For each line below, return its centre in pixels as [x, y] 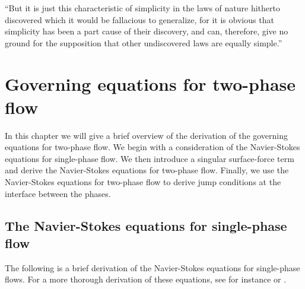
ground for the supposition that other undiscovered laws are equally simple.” [144, 42]
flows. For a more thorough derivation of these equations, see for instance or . [146, 279]
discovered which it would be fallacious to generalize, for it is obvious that [139, 19]
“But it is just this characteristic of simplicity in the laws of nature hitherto [142, 8]
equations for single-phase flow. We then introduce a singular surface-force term [150, 158]
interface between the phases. [58, 193]
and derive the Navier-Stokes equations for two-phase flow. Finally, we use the [147, 170]
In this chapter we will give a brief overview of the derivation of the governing [147, 135]
